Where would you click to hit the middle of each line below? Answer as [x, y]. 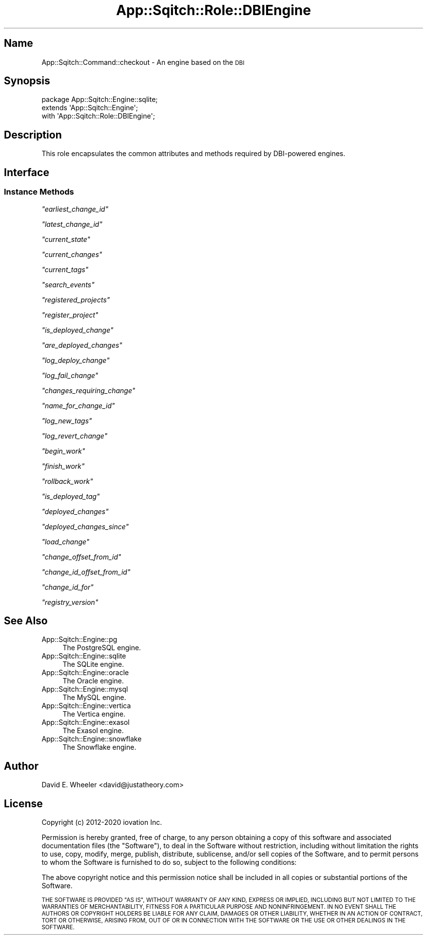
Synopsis [27, 81]
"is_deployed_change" [78, 330]
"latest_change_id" [72, 224]
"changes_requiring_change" [88, 390]
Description [33, 135]
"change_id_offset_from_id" [86, 572]
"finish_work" [63, 466]
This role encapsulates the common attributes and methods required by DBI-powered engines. [194, 154]
